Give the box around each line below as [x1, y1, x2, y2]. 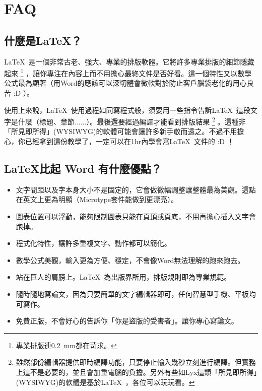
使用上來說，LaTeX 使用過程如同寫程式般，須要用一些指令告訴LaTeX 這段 [4, 104, 250, 115]
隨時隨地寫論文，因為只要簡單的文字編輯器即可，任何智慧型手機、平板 [16, 289, 249, 299]
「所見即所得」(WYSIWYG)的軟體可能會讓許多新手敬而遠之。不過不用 [4, 126, 237, 137]
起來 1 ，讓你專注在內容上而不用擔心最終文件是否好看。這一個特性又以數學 [4, 67, 252, 78]
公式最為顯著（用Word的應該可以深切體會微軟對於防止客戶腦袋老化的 [4, 78, 233, 88]
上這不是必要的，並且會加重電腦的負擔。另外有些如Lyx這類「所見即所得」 [16, 366, 257, 377]
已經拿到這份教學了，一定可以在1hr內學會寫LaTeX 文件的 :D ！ [25, 136, 234, 147]
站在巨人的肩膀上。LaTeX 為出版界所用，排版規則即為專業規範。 [16, 272, 231, 282]
